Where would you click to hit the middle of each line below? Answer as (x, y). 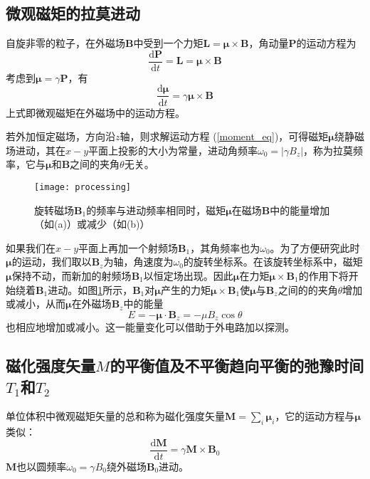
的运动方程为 (326, 43)
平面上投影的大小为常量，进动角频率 (173, 150)
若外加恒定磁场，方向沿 (60, 136)
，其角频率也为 (225, 247)
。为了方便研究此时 (315, 247)
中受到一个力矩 (168, 43)
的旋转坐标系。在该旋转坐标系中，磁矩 (273, 262)
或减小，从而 (36, 304)
